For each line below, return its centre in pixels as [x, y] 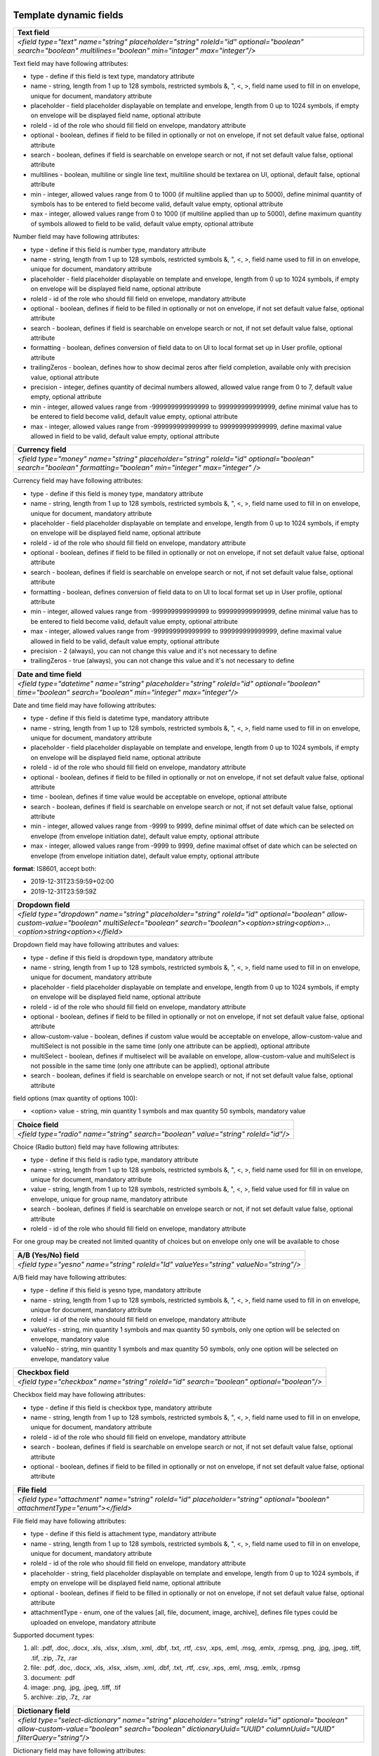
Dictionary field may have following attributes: [79, 1750]
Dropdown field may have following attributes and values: [96, 945]
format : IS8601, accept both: [55, 869]
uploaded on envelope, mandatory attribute [93, 1622]
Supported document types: [54, 1635]
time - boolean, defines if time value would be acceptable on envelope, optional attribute [159, 797]
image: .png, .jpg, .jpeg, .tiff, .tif [76, 1688]
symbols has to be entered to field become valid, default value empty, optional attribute [157, 204]
